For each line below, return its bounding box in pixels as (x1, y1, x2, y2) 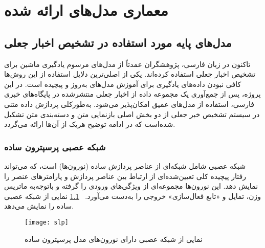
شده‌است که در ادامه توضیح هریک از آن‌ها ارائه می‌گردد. (4, 119, 175, 129)
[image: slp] (25, 218, 69, 226)
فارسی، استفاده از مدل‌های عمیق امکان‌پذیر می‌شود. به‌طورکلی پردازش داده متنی (4, 98, 254, 109)
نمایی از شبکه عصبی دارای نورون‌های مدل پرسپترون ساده (25, 233, 203, 244)
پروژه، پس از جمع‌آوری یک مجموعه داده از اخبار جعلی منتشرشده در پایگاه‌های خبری (4, 88, 261, 99)
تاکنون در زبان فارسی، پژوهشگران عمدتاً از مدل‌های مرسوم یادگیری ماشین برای (4, 58, 251, 69)
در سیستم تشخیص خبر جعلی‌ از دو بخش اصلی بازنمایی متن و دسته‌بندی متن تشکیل (4, 108, 260, 119)
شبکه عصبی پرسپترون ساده (4, 140, 106, 153)
